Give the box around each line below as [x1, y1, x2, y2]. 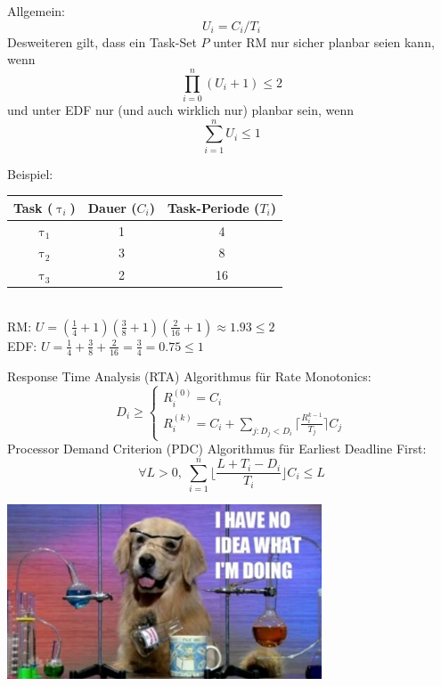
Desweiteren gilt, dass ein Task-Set [7, 32, 197, 51]
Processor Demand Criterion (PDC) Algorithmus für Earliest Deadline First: [7, 439, 427, 458]
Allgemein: [7, 2, 65, 20]
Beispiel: [7, 164, 53, 183]
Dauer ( [87, 198, 137, 216]
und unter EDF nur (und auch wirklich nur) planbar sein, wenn [7, 100, 355, 118]
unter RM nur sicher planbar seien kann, [213, 32, 435, 51]
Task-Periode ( [167, 198, 260, 216]
